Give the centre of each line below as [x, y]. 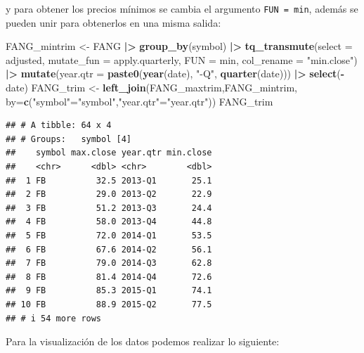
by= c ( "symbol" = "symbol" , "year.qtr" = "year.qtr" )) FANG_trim [139, 101]
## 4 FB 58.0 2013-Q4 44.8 [109, 222]
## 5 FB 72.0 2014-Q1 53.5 [109, 235]
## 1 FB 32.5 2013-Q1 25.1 [109, 180]
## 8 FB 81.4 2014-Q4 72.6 [109, 277]
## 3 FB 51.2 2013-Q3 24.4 [109, 208]
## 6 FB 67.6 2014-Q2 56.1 [109, 249]
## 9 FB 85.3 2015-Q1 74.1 [109, 291]
